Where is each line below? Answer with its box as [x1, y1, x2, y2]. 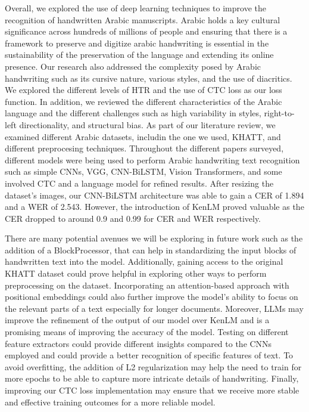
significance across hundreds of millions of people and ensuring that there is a [5, 25, 288, 38]
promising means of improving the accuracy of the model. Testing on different [5, 326, 289, 338]
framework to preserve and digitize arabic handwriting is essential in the [5, 36, 269, 49]
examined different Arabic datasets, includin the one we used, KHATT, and [5, 130, 281, 143]
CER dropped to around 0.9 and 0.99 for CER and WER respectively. [5, 212, 261, 224]
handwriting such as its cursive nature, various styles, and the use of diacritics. [5, 72, 292, 84]
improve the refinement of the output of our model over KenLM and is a [5, 314, 270, 326]
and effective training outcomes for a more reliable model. [5, 395, 216, 408]
